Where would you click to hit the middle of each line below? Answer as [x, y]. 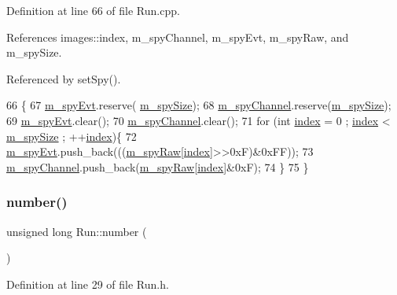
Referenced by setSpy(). [64, 78]
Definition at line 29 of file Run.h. [88, 284]
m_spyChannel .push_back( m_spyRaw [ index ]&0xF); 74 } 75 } [158, 166]
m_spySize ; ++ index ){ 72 [72, 136]
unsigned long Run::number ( [77, 231]
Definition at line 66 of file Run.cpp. [93, 10]
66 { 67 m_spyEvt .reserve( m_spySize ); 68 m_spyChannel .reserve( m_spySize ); [199, 105]
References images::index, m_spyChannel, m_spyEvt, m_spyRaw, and [178, 37]
